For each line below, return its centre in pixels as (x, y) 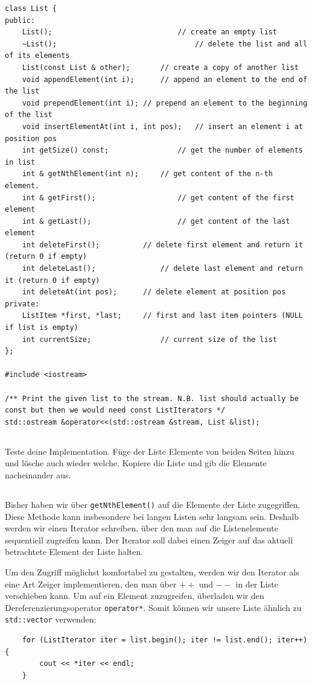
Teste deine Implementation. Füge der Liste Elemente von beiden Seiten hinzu (150, 451)
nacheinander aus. (38, 474)
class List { (31, 8)
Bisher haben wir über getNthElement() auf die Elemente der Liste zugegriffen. (153, 504)
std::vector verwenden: (51, 619)
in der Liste (257, 584)
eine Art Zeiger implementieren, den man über (91, 584)
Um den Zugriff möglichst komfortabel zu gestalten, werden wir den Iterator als (152, 572)
